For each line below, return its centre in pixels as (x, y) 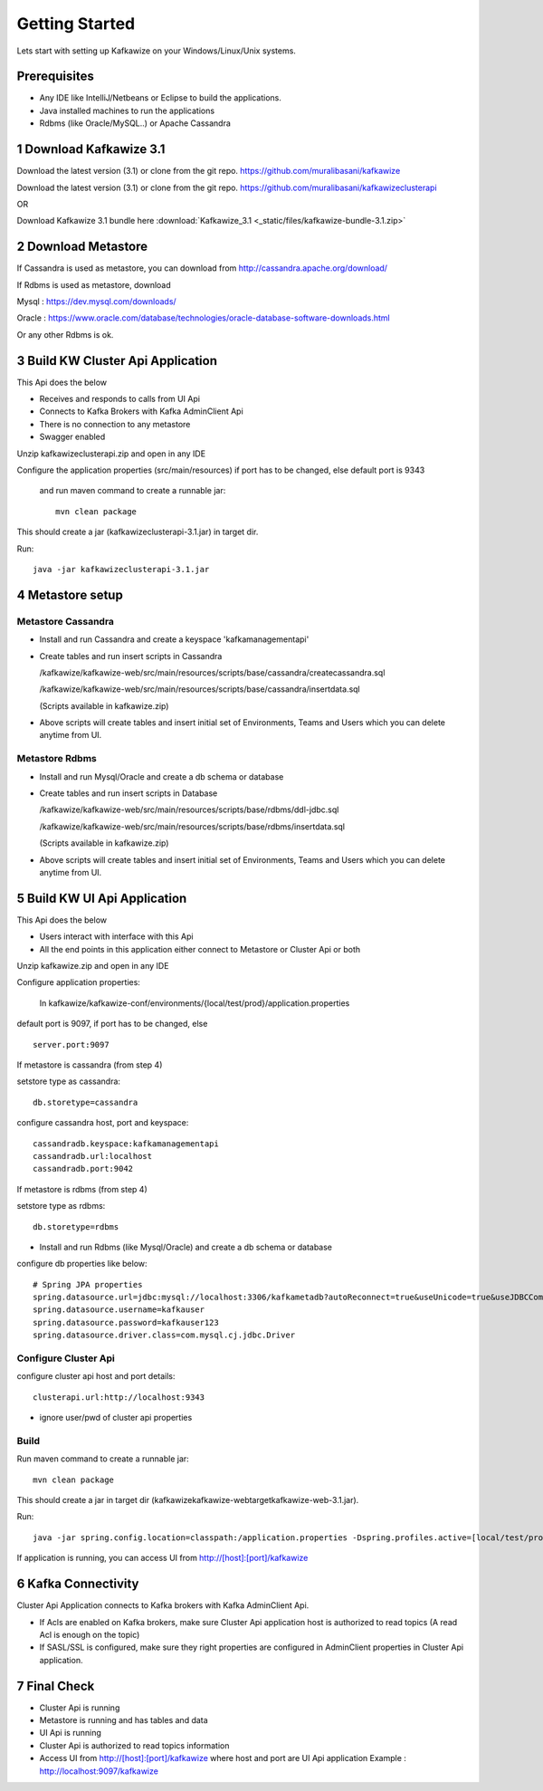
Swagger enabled (72, 437)
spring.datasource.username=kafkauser (119, 1310)
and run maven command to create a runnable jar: (133, 491)
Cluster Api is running (80, 1708)
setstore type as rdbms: (61, 1206)
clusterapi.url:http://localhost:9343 (119, 1397)
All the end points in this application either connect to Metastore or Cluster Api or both (200, 949)
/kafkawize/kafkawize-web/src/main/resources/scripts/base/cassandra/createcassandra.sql (212, 672)
